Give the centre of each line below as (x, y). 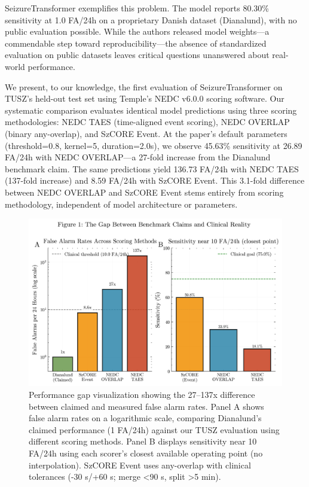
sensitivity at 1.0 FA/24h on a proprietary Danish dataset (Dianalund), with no (151, 19)
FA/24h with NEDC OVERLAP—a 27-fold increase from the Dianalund (138, 157)
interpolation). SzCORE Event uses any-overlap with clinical (140, 465)
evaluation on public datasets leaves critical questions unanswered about (137, 55)
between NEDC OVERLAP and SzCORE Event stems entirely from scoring (144, 192)
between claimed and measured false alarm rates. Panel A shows (146, 406)
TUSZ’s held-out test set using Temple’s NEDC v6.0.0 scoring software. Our (145, 98)
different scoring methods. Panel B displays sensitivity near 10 (143, 441)
